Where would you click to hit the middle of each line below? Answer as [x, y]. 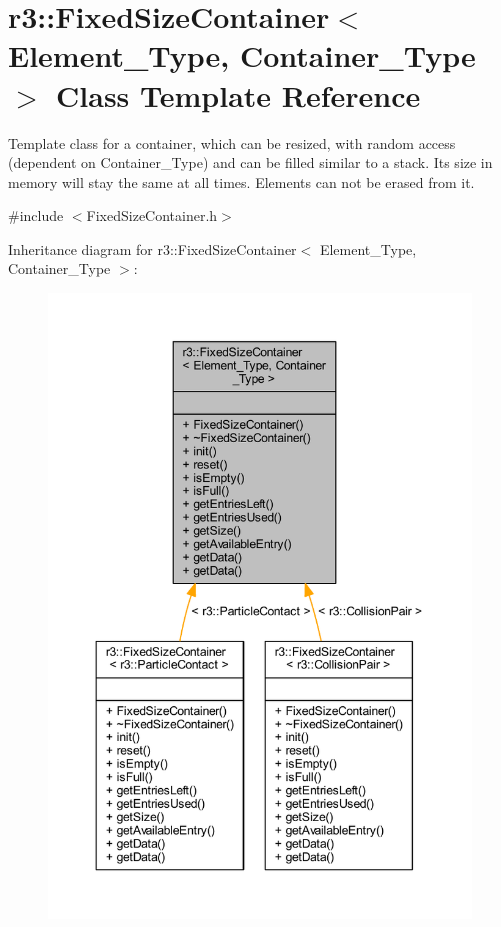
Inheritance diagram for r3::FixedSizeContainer [152, 248]
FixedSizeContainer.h [152, 215]
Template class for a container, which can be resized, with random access [232, 142]
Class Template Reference [238, 94]
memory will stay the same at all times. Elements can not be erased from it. [241, 181]
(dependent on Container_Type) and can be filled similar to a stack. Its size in [250, 162]
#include [36, 215]
